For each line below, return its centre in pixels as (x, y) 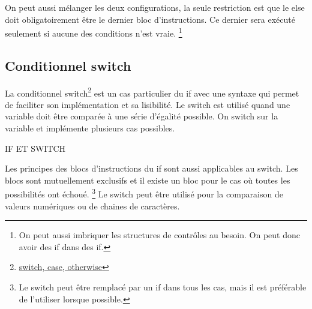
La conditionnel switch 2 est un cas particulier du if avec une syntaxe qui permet (152, 92)
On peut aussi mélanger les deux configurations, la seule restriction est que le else (155, 7)
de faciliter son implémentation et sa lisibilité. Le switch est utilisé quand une (148, 104)
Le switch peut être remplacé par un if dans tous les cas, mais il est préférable (163, 287)
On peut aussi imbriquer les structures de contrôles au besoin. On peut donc (159, 235)
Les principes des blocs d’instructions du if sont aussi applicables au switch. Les (151, 168)
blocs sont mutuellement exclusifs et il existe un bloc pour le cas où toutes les (148, 180)
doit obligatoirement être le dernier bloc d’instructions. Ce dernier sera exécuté (150, 19)
